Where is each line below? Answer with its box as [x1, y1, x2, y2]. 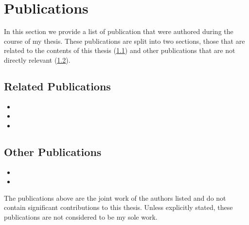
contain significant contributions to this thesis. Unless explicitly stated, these [4, 202, 233, 212]
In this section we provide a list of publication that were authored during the [4, 26, 233, 36]
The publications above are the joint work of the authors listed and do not [4, 192, 226, 203]
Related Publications [4, 78, 111, 93]
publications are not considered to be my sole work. [4, 212, 158, 222]
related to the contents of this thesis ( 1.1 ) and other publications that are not [4, 45, 235, 55]
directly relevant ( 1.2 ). [4, 54, 71, 65]
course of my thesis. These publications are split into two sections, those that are [4, 35, 245, 46]
